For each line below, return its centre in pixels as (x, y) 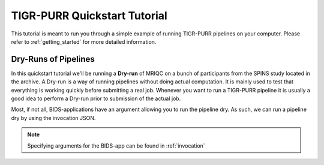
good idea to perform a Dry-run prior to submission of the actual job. (96, 98)
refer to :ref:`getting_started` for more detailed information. (84, 41)
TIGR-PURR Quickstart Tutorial (89, 16)
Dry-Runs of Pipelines (53, 59)
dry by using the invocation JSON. (53, 118)
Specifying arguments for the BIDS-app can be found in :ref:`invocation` (116, 145)
